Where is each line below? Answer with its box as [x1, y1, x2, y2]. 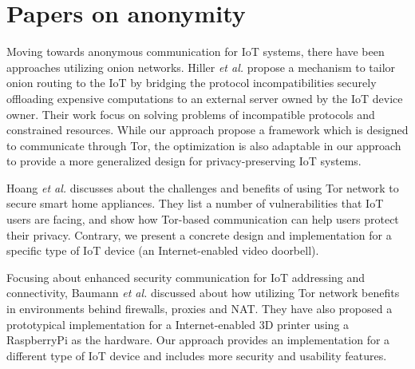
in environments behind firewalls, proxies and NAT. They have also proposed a [6, 300, 393, 317]
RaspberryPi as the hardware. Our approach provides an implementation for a [6, 331, 390, 348]
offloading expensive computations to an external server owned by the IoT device [6, 89, 403, 106]
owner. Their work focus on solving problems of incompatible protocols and [6, 105, 375, 122]
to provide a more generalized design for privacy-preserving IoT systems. [6, 153, 362, 169]
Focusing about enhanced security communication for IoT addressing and [6, 268, 366, 285]
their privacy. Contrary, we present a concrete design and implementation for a [6, 226, 392, 243]
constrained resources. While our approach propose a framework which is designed [6, 121, 409, 138]
